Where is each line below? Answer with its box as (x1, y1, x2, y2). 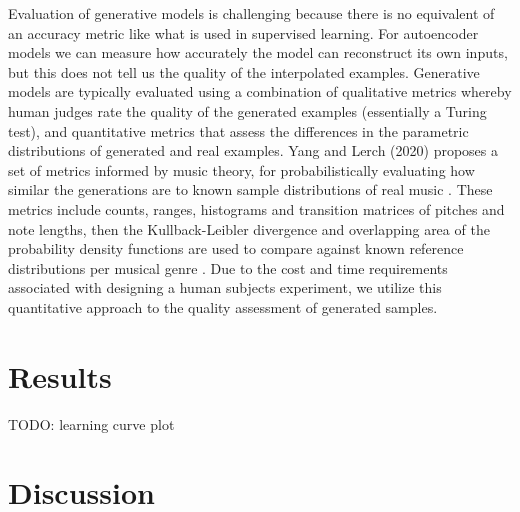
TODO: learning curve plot (8, 413, 175, 434)
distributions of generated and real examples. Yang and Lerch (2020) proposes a (8, 140, 499, 161)
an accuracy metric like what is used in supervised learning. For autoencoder (8, 22, 479, 43)
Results (8, 355, 112, 396)
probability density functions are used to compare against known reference (8, 238, 464, 259)
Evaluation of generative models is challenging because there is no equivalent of (8, 3, 495, 23)
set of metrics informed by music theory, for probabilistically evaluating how (8, 159, 475, 180)
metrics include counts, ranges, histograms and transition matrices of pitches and (8, 198, 505, 219)
